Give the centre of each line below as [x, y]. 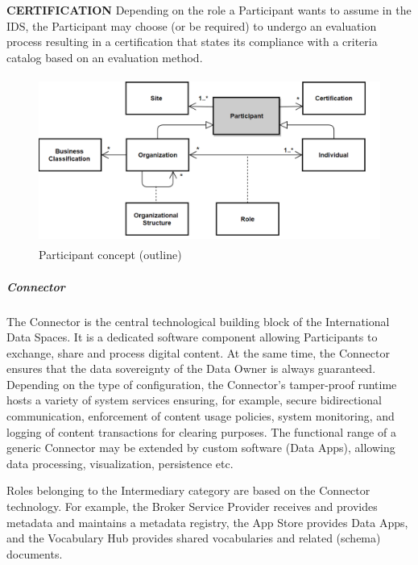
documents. [35, 553]
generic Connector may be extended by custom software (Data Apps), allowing [201, 448]
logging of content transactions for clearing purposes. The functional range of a [201, 431]
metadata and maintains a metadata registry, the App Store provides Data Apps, [207, 522]
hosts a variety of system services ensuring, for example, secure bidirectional [194, 400]
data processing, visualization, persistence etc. [120, 463]
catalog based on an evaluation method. [105, 57]
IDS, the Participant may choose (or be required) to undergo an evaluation [192, 25]
